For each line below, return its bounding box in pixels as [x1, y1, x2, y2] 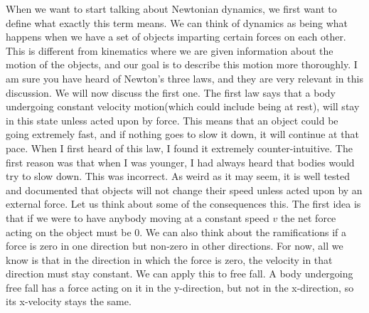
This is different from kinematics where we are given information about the [6, 43, 333, 58]
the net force [280, 210, 336, 225]
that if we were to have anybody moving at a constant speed [6, 210, 269, 225]
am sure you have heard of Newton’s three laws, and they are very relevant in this [6, 70, 363, 85]
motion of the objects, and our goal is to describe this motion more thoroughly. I [6, 57, 358, 72]
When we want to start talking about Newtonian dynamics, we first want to [6, 1, 337, 16]
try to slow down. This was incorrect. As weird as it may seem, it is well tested [6, 169, 351, 184]
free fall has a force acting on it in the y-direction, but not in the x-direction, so [6, 280, 354, 295]
